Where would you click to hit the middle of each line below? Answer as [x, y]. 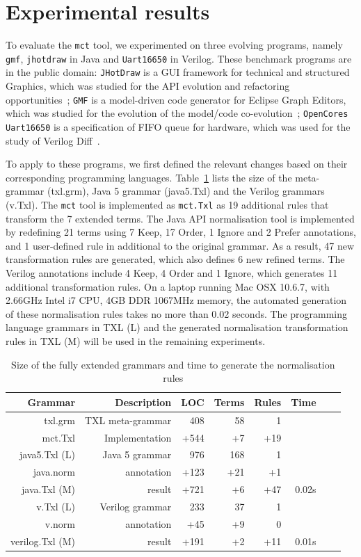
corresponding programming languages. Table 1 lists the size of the [149, 177]
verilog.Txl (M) [43, 541]
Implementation [138, 437]
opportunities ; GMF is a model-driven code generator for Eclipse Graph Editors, [176, 99]
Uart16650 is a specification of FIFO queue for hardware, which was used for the [178, 127]
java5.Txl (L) [48, 454]
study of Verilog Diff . [53, 140]
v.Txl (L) [56, 506]
